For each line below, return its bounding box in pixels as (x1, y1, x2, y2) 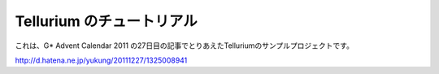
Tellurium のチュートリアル (15, 12, 198, 30)
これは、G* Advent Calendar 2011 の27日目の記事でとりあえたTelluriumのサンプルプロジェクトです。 (15, 41, 354, 50)
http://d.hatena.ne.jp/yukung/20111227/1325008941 (15, 55, 188, 65)
